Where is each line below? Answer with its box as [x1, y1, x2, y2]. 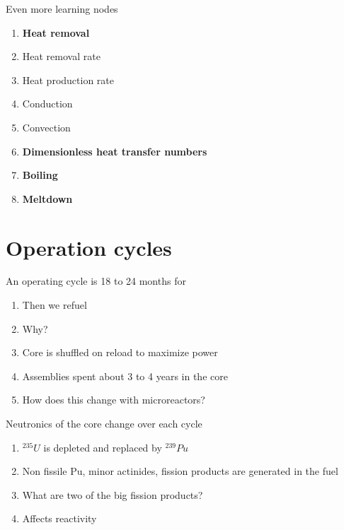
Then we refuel [22, 298, 87, 312]
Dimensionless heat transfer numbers [22, 143, 207, 158]
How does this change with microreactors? [22, 392, 205, 407]
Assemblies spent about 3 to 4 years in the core [22, 368, 228, 383]
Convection [22, 119, 71, 134]
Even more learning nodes [6, 1, 118, 16]
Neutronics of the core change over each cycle [6, 416, 202, 431]
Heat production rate [22, 72, 115, 87]
